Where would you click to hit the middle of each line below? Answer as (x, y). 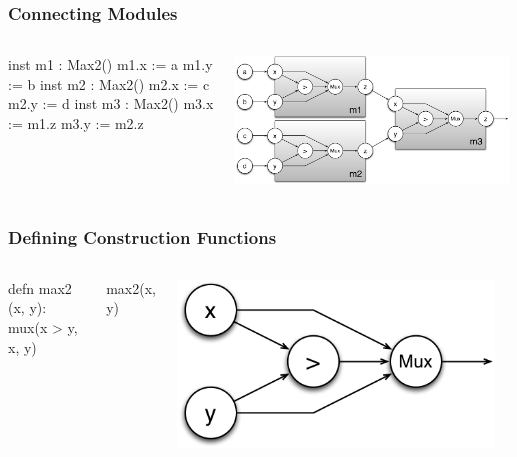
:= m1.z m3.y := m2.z (76, 123)
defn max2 (40, 287)
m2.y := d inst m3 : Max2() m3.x (111, 103)
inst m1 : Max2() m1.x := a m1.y (110, 64)
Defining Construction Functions (142, 236)
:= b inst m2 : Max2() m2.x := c (109, 83)
